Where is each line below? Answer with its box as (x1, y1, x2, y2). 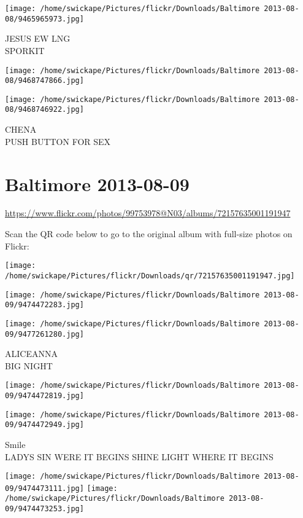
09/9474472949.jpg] (5, 420, 84, 430)
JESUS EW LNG (5, 32, 71, 45)
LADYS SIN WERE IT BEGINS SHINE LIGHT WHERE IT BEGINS (5, 450, 274, 463)
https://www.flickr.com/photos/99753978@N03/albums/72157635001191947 (5, 206, 291, 219)
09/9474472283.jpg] (5, 300, 84, 310)
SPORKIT (5, 44, 45, 57)
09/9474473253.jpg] (5, 504, 84, 514)
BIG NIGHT (5, 359, 53, 372)
